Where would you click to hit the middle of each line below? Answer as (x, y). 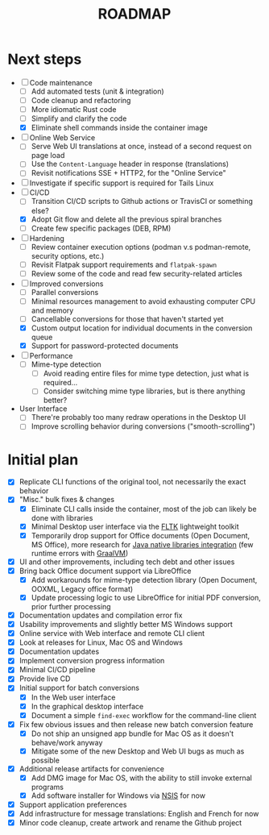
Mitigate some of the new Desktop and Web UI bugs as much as (138, 751)
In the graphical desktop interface (87, 706)
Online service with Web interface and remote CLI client (112, 634)
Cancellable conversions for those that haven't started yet (127, 318)
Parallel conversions (65, 292)
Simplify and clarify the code (79, 118)
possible (45, 760)
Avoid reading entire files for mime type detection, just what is (146, 374)
